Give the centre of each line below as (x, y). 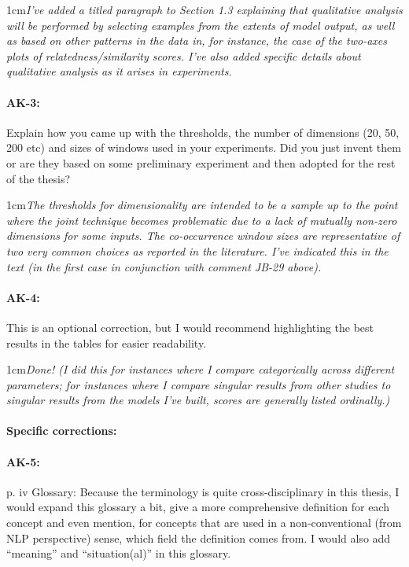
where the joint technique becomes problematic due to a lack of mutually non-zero (202, 220)
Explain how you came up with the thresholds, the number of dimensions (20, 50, (203, 132)
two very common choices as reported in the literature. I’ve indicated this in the (197, 250)
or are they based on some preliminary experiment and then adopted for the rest (201, 162)
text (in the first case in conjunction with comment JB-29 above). (164, 266)
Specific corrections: (62, 431)
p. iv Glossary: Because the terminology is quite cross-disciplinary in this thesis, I (203, 491)
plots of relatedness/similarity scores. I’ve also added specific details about (184, 55)
